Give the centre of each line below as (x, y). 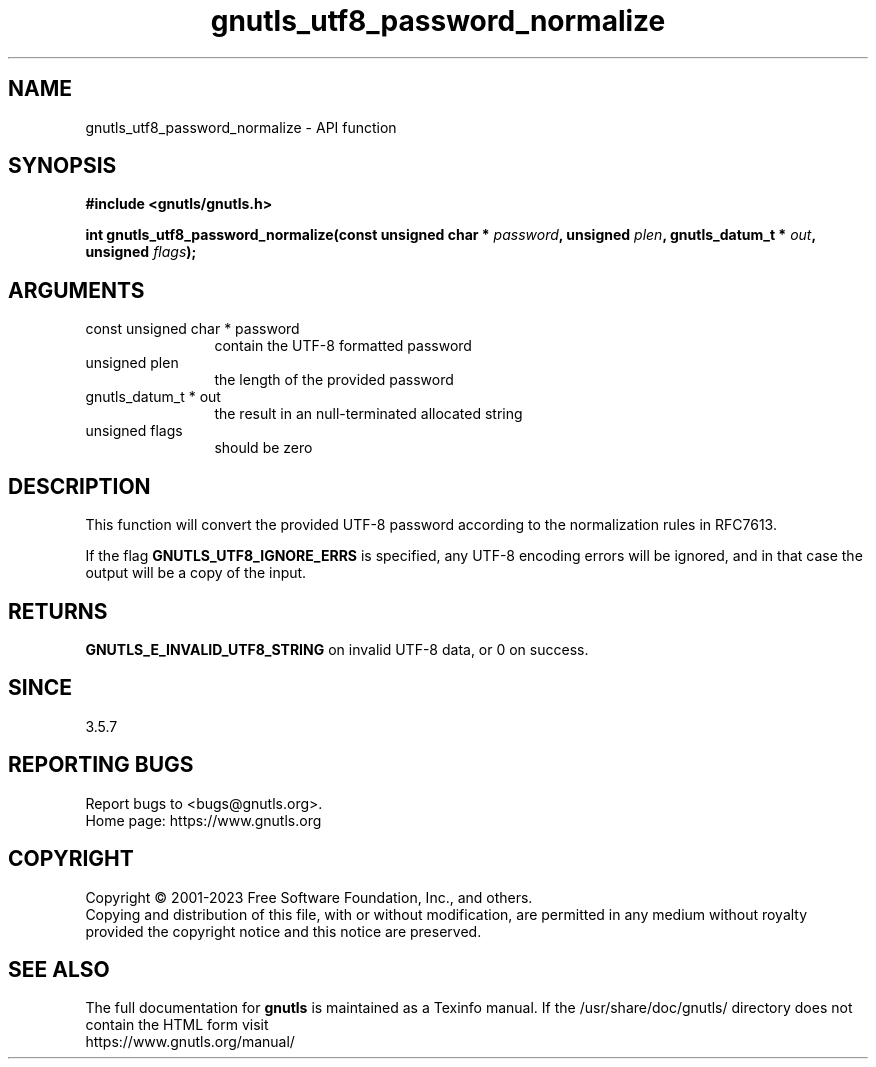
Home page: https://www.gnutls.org (203, 820)
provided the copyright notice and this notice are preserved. (283, 931)
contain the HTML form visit (177, 1025)
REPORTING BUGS (101, 765)
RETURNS (58, 611)
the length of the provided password (334, 380)
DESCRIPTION (79, 486)
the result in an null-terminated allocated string (368, 414)
